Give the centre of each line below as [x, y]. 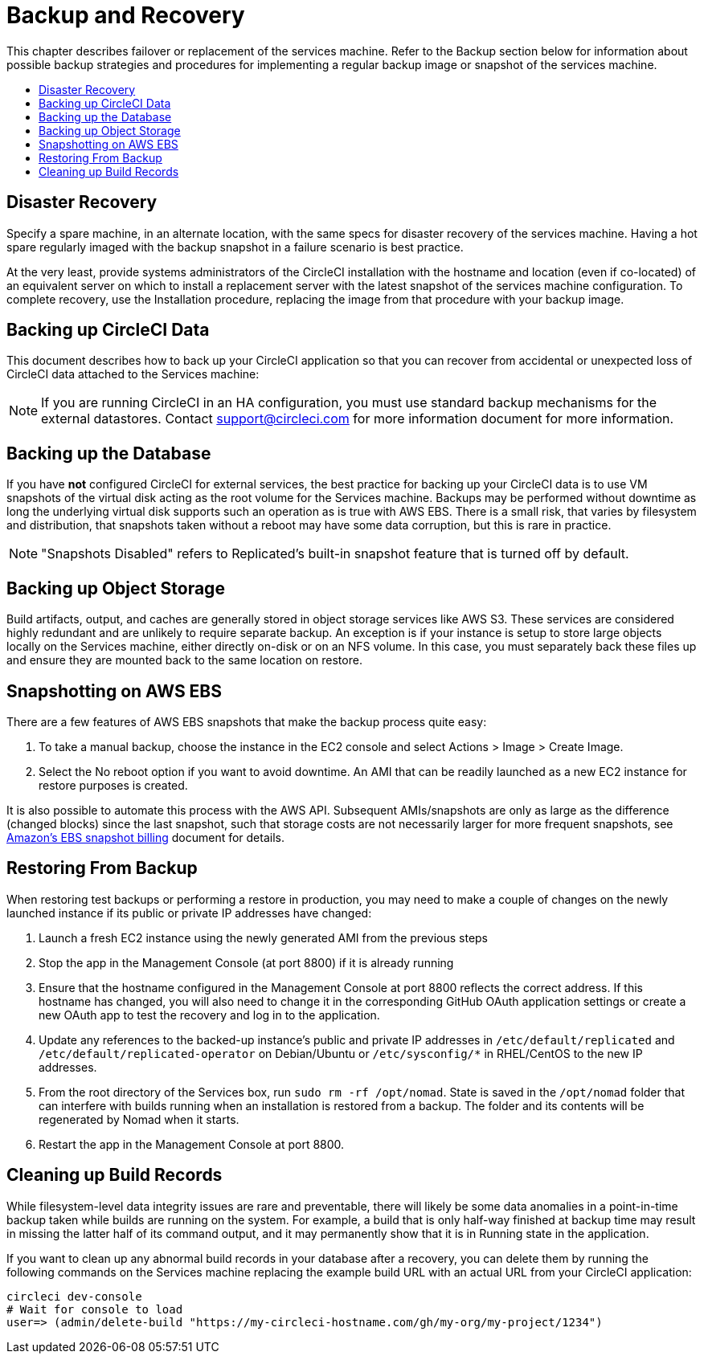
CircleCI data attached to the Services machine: [133, 374]
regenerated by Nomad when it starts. [139, 1119]
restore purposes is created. [113, 785]
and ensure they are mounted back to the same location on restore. [184, 660]
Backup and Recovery [126, 15]
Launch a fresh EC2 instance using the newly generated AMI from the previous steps [264, 937]
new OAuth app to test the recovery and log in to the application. [209, 1015]
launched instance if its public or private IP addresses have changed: [189, 913]
